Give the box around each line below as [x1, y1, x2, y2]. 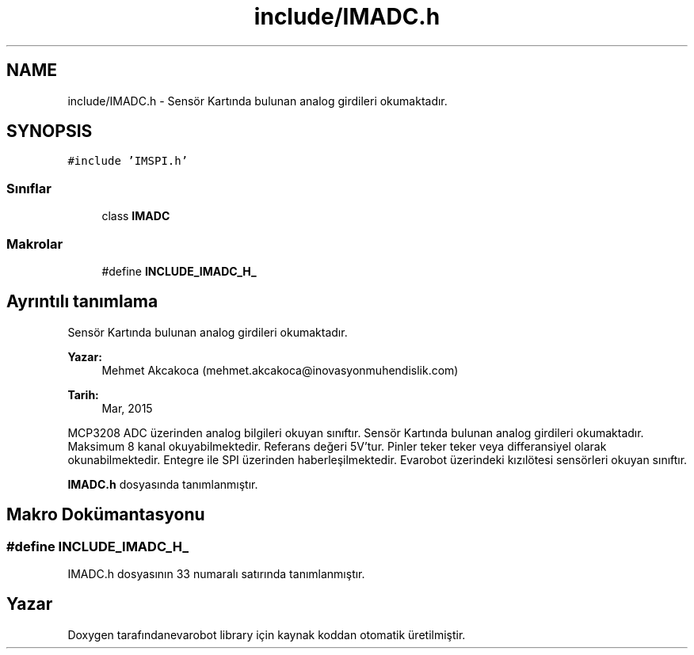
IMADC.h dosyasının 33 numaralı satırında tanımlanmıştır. [67, 567, 365, 581]
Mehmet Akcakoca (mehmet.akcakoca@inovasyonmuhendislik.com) [101, 363, 459, 377]
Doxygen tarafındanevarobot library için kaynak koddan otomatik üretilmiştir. [67, 627, 466, 642]
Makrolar [6, 235, 63, 252]
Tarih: [67, 387, 99, 402]
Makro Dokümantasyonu [6, 505, 205, 525]
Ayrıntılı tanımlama [6, 291, 158, 312]
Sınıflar [6, 180, 51, 196]
